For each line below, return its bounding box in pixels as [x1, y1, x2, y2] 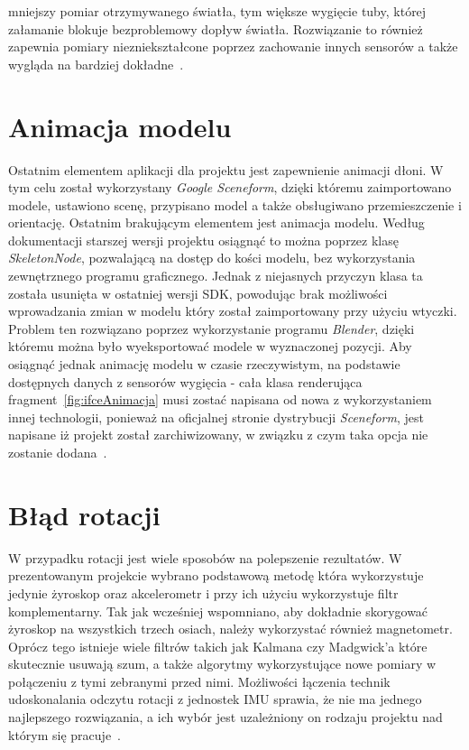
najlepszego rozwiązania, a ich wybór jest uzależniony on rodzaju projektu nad [8, 708, 443, 727]
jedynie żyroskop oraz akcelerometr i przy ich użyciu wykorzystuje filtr [8, 583, 399, 602]
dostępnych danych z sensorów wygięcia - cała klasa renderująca [8, 372, 363, 391]
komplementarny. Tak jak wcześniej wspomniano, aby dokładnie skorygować [8, 601, 428, 620]
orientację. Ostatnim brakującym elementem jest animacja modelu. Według [8, 213, 425, 232]
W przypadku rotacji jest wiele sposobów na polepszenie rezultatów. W [8, 548, 402, 567]
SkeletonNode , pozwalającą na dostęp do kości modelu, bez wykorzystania [8, 248, 416, 267]
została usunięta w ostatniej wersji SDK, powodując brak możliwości [8, 283, 388, 302]
